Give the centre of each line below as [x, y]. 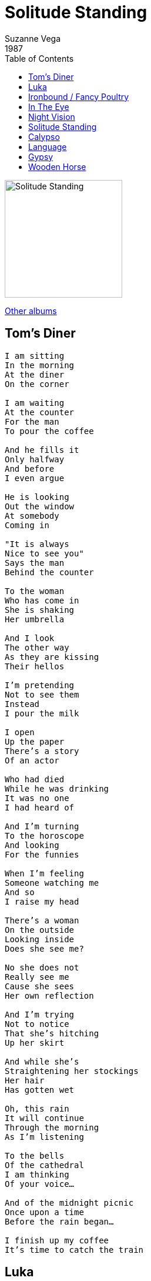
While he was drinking [57, 788]
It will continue [44, 1118]
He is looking [37, 497]
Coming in [27, 525]
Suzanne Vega [33, 38]
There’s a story [42, 751]
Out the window [40, 506]
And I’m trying [40, 1014]
